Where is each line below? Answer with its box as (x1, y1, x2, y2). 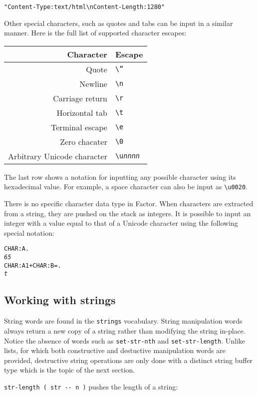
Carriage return (53, 92, 107, 104)
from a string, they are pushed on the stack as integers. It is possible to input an (4, 208, 251, 218)
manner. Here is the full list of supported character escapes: (4, 27, 187, 38)
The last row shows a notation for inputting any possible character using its (4, 171, 236, 182)
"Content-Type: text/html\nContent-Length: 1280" (4, 3, 165, 10)
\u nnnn (115, 152, 140, 160)
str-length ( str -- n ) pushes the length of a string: (4, 381, 178, 392)
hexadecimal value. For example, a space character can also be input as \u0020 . (4, 181, 248, 192)
